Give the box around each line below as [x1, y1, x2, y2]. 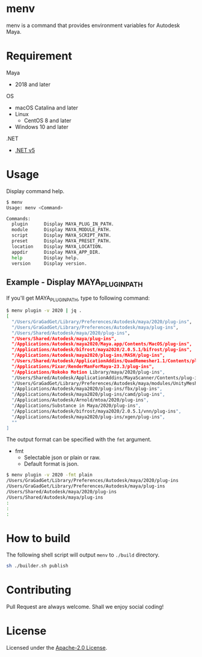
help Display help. [11, 254, 79, 261]
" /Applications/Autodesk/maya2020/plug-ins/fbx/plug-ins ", [11, 386, 163, 392]
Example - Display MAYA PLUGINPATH [6, 277, 143, 289]
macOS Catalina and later [14, 104, 78, 111]
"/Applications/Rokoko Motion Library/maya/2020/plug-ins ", [11, 369, 165, 375]
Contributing [6, 583, 72, 597]
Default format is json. [23, 460, 79, 467]
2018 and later [14, 81, 51, 88]
